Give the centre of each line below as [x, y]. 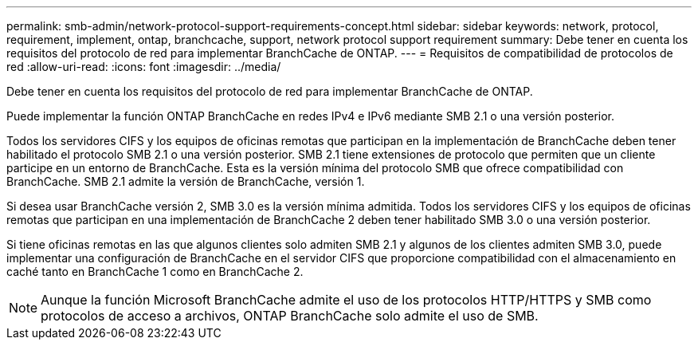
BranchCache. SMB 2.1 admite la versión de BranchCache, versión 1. [186, 181]
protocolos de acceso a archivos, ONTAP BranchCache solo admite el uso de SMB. [290, 316]
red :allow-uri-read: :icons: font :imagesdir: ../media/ [144, 67]
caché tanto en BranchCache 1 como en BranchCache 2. [155, 271]
